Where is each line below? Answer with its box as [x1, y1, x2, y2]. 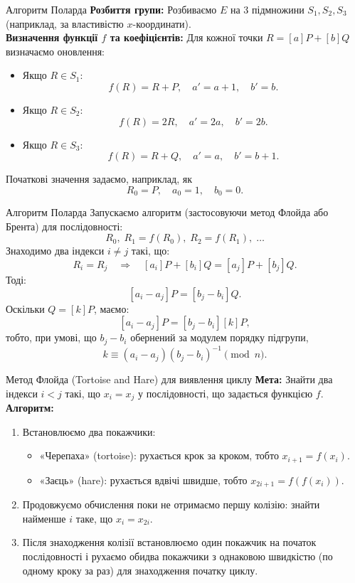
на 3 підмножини [230, 2, 304, 16]
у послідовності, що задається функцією [138, 385, 313, 400]
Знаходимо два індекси [6, 243, 105, 258]
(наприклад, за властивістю [6, 16, 124, 31]
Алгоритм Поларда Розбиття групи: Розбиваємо [6, 2, 217, 16]
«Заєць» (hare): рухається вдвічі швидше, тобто [39, 472, 248, 487]
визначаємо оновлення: [6, 43, 105, 58]
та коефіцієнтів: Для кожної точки [110, 30, 263, 45]
